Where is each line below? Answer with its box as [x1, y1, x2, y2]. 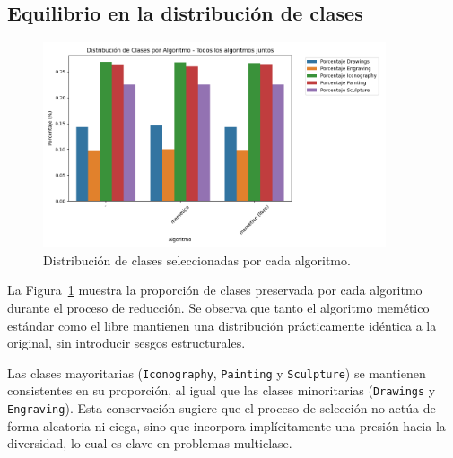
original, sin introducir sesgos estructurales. [7, 333, 246, 352]
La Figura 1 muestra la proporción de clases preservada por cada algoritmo [7, 281, 423, 299]
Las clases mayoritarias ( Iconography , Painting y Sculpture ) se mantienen [7, 363, 426, 382]
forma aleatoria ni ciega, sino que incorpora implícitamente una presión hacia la [7, 416, 446, 435]
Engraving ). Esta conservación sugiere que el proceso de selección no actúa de [7, 399, 436, 418]
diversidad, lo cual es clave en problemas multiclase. [7, 434, 292, 453]
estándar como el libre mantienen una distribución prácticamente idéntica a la [7, 315, 437, 334]
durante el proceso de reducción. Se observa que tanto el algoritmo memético [7, 298, 430, 316]
